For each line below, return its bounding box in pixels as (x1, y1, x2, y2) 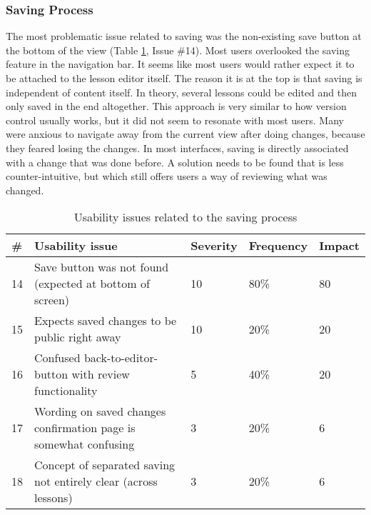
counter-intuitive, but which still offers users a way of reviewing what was (6, 169, 327, 184)
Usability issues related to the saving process (73, 209, 298, 226)
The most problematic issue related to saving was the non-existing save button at (6, 29, 362, 44)
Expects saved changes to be (34, 312, 177, 329)
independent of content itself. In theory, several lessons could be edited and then (6, 84, 357, 99)
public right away (34, 329, 121, 346)
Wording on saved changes (34, 403, 166, 420)
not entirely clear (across (34, 473, 158, 490)
